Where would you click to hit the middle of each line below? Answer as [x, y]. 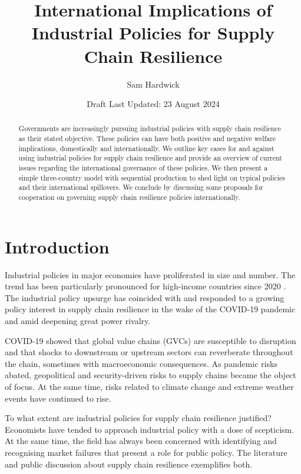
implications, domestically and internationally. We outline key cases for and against [146, 148]
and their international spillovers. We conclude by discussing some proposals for [141, 187]
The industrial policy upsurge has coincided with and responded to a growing [145, 297]
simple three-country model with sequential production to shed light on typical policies [152, 177]
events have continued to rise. [58, 398]
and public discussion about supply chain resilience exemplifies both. [129, 464]
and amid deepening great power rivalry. [78, 321]
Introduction [57, 246]
